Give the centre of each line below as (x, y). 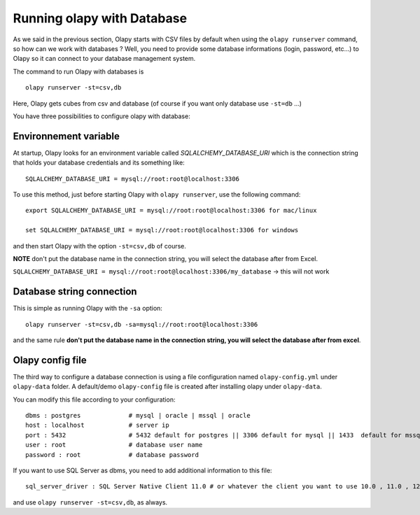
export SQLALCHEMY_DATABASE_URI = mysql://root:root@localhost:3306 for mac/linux (171, 211)
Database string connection (75, 291)
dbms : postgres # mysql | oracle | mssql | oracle (138, 416)
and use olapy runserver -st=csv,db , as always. (90, 502)
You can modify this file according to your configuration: (94, 400)
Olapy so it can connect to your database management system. (104, 59)
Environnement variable (66, 136)
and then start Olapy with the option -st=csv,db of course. (100, 246)
